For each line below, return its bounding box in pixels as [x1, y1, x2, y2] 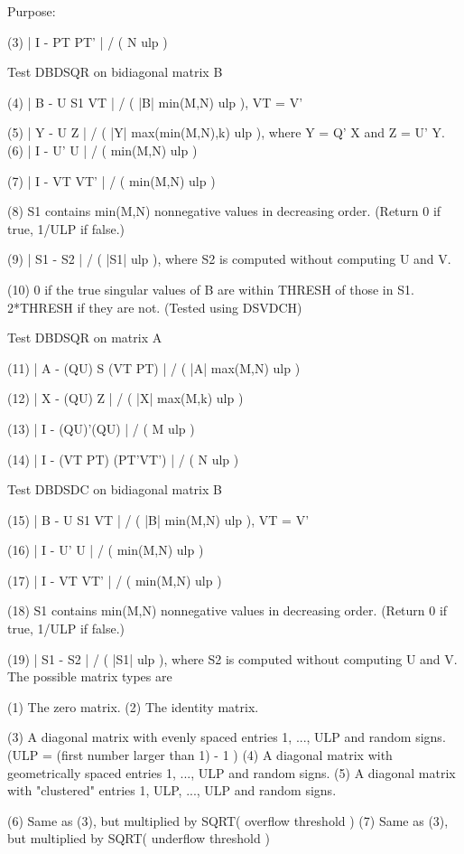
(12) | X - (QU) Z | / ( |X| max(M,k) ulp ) [7, 389, 244, 408]
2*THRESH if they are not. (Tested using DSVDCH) [7, 297, 302, 316]
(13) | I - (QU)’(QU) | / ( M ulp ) [7, 418, 195, 437]
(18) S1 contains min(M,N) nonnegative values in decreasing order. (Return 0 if [7, 601, 448, 620]
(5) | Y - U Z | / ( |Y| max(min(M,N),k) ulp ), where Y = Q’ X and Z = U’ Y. [7, 123, 445, 142]
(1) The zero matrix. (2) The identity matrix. [7, 697, 259, 716]
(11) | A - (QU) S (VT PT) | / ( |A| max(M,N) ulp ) [7, 358, 301, 377]
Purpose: [7, 2, 56, 20]
